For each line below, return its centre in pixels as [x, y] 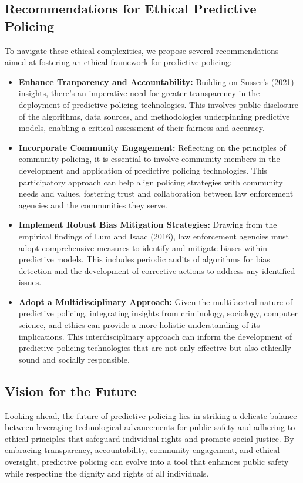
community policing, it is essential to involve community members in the [149, 159]
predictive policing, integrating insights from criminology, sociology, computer [158, 313]
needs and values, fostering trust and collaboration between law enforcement [156, 193]
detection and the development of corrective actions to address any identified [157, 270]
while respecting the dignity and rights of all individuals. [107, 473]
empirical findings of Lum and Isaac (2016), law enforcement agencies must [154, 236]
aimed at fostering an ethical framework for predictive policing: [118, 62]
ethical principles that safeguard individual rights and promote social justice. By [149, 438]
